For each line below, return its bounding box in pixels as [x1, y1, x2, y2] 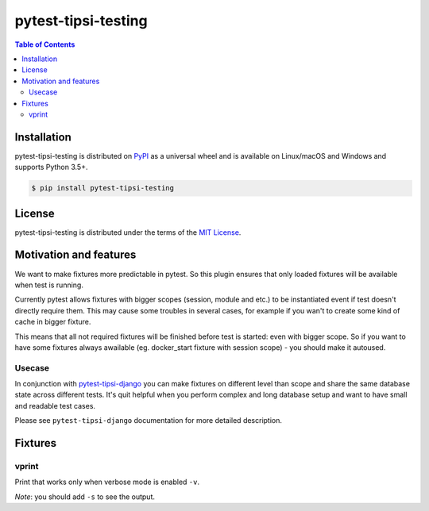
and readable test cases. [14, 401, 95, 410]
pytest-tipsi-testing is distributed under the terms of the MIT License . [14, 227, 242, 237]
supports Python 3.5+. [14, 163, 88, 172]
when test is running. [14, 280, 83, 290]
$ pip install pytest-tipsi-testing [31, 183, 175, 193]
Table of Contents [14, 40, 75, 49]
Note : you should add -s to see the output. [14, 492, 155, 501]
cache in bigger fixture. [14, 317, 91, 327]
